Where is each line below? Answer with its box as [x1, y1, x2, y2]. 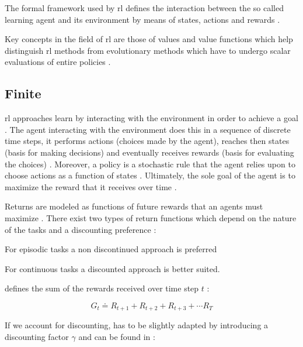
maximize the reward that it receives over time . [5, 180, 177, 193]
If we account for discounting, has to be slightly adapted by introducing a [5, 319, 269, 331]
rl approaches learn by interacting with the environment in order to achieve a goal [5, 112, 298, 124]
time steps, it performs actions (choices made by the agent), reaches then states [5, 135, 290, 147]
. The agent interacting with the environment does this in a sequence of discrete [5, 123, 291, 135]
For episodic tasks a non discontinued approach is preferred [5, 243, 217, 255]
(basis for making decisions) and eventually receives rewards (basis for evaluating [5, 146, 294, 158]
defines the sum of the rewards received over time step [5, 282, 199, 294]
